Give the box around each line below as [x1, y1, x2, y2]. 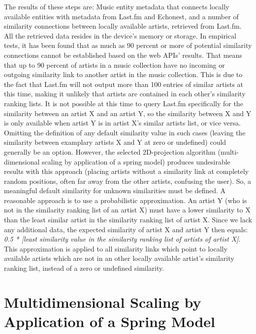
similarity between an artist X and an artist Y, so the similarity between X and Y [4, 108, 252, 118]
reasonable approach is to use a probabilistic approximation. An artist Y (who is [4, 195, 247, 205]
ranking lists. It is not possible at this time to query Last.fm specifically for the [4, 98, 243, 108]
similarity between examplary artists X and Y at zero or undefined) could [4, 137, 226, 147]
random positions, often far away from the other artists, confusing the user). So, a [4, 175, 251, 186]
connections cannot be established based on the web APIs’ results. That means [4, 49, 242, 60]
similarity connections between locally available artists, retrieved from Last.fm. [4, 21, 242, 31]
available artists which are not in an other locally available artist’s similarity [4, 253, 234, 263]
